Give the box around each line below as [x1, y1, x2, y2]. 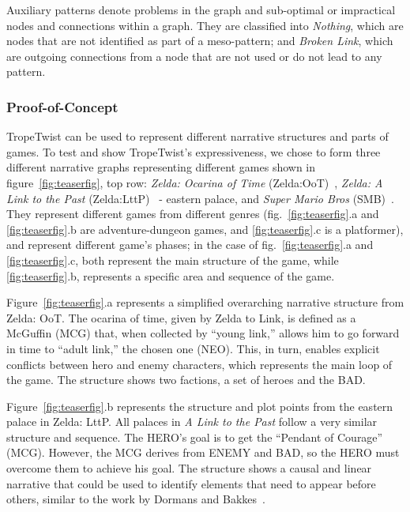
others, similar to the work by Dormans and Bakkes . [6, 491, 265, 507]
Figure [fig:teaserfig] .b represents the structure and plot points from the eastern [6, 397, 393, 414]
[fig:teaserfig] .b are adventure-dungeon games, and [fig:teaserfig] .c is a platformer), [6, 220, 404, 237]
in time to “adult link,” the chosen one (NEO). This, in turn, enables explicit [6, 340, 380, 356]
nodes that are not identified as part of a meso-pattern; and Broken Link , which [6, 32, 393, 49]
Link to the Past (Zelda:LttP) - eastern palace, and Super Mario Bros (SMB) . [6, 190, 394, 206]
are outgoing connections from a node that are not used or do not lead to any [6, 47, 382, 64]
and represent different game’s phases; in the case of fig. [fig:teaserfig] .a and [6, 236, 374, 253]
